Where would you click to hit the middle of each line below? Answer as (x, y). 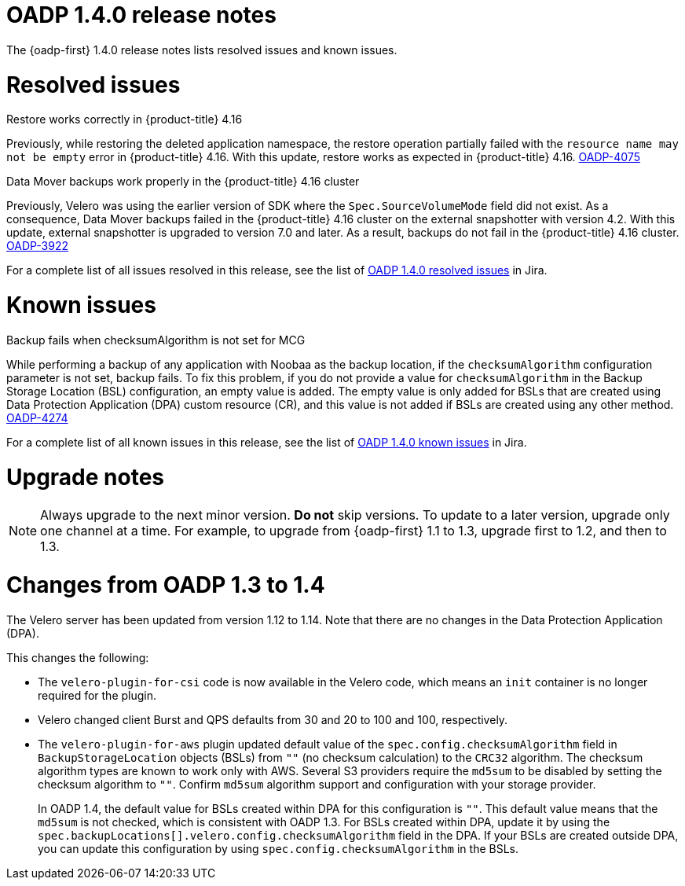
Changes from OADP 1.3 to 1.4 (166, 585)
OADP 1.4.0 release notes (141, 15)
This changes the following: (78, 657)
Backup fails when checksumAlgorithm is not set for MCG (156, 340)
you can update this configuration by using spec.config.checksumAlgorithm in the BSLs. (278, 848)
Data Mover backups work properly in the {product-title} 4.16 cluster (183, 182)
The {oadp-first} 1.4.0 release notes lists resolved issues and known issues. (202, 50)
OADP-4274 (37, 417)
